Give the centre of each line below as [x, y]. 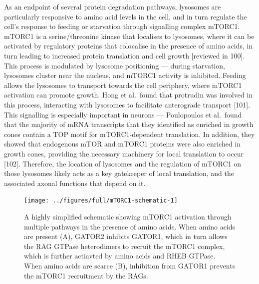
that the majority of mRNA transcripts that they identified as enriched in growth [129, 124]
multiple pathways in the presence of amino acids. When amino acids [130, 226]
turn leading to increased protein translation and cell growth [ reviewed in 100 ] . [125, 55]
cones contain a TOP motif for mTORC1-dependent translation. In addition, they [129, 134]
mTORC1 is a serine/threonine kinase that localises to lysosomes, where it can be [129, 36]
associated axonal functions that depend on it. [75, 183]
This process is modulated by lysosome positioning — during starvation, [115, 65]
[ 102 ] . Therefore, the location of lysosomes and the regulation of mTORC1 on [123, 163]
